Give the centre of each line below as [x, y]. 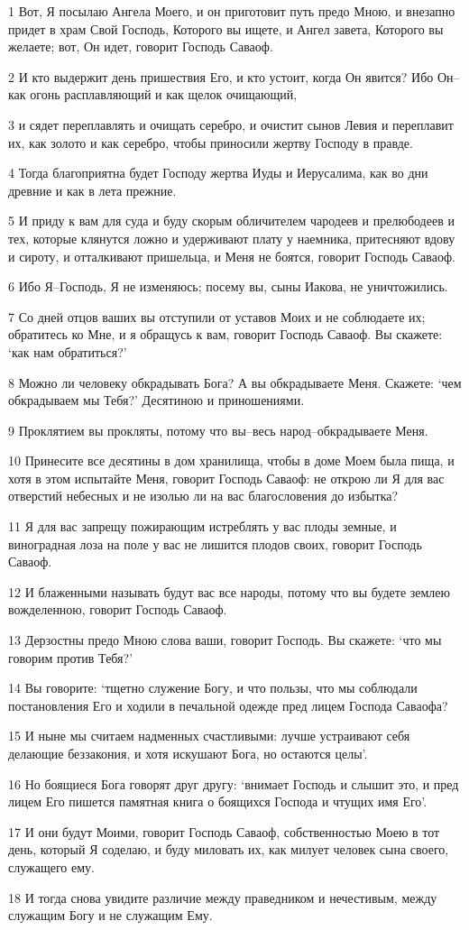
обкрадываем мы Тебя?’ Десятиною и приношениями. [156, 400]
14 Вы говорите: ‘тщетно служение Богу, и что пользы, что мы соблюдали [213, 688]
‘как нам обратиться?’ [68, 351]
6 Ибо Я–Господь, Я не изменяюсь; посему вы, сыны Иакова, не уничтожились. [228, 286]
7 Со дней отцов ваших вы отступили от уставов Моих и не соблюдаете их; [217, 316]
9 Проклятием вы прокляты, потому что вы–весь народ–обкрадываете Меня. [218, 430]
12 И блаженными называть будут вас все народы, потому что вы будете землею [230, 591]
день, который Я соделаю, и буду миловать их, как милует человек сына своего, [229, 849]
